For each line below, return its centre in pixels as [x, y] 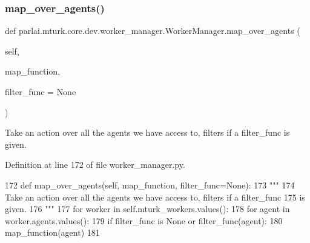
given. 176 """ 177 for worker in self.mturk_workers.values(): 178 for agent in [147, 209]
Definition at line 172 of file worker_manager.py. [95, 165]
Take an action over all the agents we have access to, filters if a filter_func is [147, 132]
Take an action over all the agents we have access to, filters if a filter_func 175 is [155, 197]
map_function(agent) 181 [52, 232]
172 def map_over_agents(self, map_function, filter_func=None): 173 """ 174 [150, 185]
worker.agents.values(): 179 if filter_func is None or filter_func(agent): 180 [144, 220]
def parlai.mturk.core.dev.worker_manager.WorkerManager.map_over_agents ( [153, 31]
